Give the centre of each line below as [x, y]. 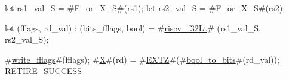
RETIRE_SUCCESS [43, 71]
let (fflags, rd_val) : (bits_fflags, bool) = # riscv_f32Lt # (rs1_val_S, [133, 28]
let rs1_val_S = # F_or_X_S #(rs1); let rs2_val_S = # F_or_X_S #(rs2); [145, 8]
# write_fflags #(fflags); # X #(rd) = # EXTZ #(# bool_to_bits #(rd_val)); [142, 59]
